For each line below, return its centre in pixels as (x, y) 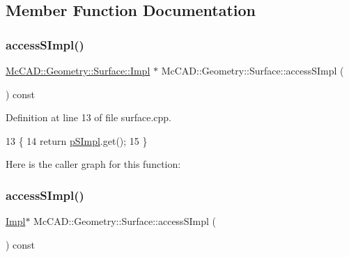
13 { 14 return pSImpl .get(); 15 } (77, 140)
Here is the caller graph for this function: (93, 164)
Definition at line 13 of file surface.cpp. (88, 117)
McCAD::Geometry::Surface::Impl (78, 70)
